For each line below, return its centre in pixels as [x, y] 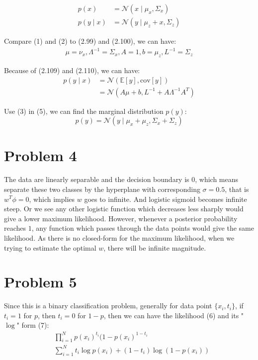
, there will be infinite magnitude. [155, 247]
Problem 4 [41, 155]
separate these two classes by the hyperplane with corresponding [102, 189]
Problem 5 [41, 282]
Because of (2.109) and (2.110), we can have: [72, 70]
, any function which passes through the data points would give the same [143, 228]
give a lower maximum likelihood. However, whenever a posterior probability [121, 218]
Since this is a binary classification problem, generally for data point [108, 306]
